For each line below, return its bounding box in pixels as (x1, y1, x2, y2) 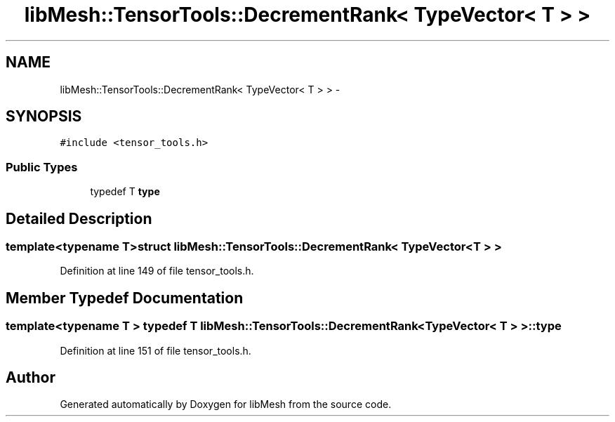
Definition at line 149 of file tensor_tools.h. (60, 265, 254, 277)
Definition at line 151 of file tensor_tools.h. (60, 344, 251, 357)
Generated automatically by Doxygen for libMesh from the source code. (60, 398, 392, 411)
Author (6, 369, 55, 387)
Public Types (6, 159, 78, 174)
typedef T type (90, 185, 160, 198)
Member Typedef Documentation (6, 289, 244, 307)
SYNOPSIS (6, 107, 82, 126)
